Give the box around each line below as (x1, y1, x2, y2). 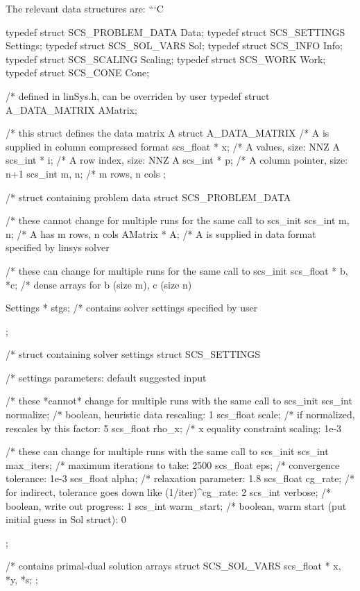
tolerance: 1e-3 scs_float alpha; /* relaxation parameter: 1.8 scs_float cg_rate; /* (6, 471, 354, 486)
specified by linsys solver (6, 240, 110, 255)
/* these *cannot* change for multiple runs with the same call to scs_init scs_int (6, 393, 352, 408)
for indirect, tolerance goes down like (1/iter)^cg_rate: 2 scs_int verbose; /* (6, 485, 332, 499)
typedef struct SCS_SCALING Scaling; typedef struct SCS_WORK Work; (6, 51, 326, 66)
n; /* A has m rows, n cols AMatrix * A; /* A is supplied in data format (6, 226, 316, 241)
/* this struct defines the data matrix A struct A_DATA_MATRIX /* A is (6, 126, 329, 140)
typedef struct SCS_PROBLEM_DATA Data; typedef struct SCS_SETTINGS (6, 24, 345, 39)
